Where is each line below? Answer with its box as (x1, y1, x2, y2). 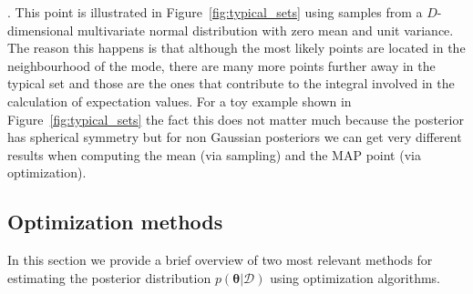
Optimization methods (7, 208, 223, 236)
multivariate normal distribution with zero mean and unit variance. (77, 20, 454, 39)
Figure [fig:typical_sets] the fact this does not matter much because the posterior (7, 109, 464, 128)
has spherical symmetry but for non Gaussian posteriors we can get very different (7, 127, 462, 147)
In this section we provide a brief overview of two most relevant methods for (7, 250, 433, 269)
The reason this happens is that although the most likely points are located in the (7, 38, 466, 57)
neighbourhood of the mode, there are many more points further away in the (7, 56, 436, 75)
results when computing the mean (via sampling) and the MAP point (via (7, 145, 421, 164)
